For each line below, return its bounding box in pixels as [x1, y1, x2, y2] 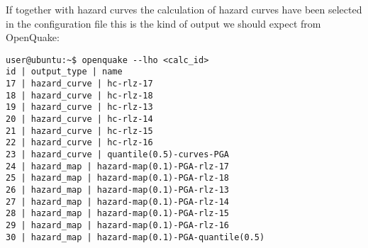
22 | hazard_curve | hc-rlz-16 [6, 137, 153, 148]
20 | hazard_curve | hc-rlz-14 [6, 114, 153, 125]
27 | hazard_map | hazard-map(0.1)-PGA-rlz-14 [6, 196, 229, 207]
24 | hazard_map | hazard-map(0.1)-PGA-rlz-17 [6, 161, 229, 171]
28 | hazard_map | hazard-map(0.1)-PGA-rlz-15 [6, 208, 229, 219]
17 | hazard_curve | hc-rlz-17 [6, 79, 153, 89]
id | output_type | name [6, 67, 123, 77]
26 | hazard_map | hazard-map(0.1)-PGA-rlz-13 [6, 185, 229, 195]
